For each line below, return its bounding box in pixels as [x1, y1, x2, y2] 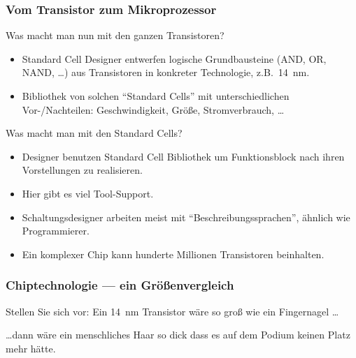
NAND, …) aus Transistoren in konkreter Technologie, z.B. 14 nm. [22, 65, 310, 80]
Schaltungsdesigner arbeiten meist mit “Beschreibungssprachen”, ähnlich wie [22, 209, 350, 224]
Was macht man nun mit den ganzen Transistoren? [6, 28, 225, 43]
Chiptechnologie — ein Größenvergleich [6, 276, 234, 294]
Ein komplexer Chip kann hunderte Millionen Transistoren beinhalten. [22, 246, 325, 261]
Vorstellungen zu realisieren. [22, 163, 143, 177]
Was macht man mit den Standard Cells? [6, 126, 183, 140]
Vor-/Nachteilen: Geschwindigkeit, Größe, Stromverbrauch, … [22, 102, 285, 117]
